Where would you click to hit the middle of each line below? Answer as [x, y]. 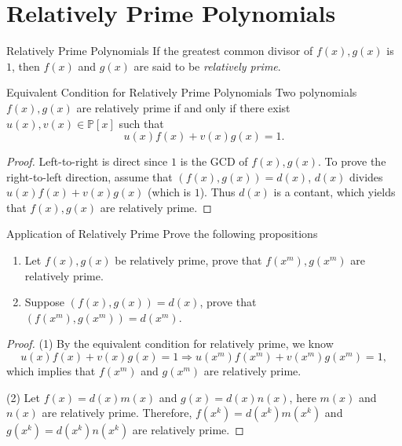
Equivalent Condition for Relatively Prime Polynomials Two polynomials [182, 92]
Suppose [45, 302]
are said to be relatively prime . [207, 66]
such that [141, 123]
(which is [170, 192]
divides [366, 176]
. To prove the [352, 161]
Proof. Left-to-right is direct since [87, 161]
